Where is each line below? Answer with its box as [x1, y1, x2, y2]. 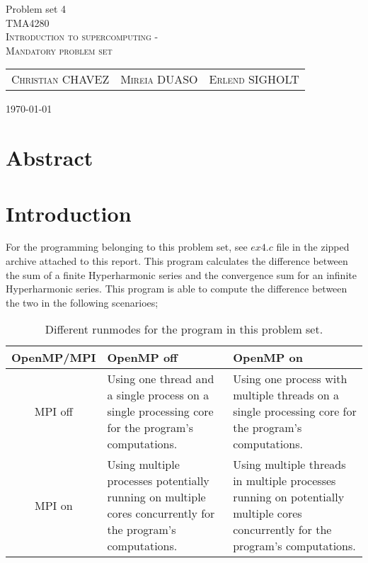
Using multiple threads [233, 456, 346, 473]
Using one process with [233, 370, 347, 387]
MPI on [34, 496, 73, 513]
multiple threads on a [233, 387, 340, 404]
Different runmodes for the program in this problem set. [45, 321, 323, 338]
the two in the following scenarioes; [6, 295, 159, 309]
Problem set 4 [6, 1, 67, 16]
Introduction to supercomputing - [6, 29, 159, 44]
